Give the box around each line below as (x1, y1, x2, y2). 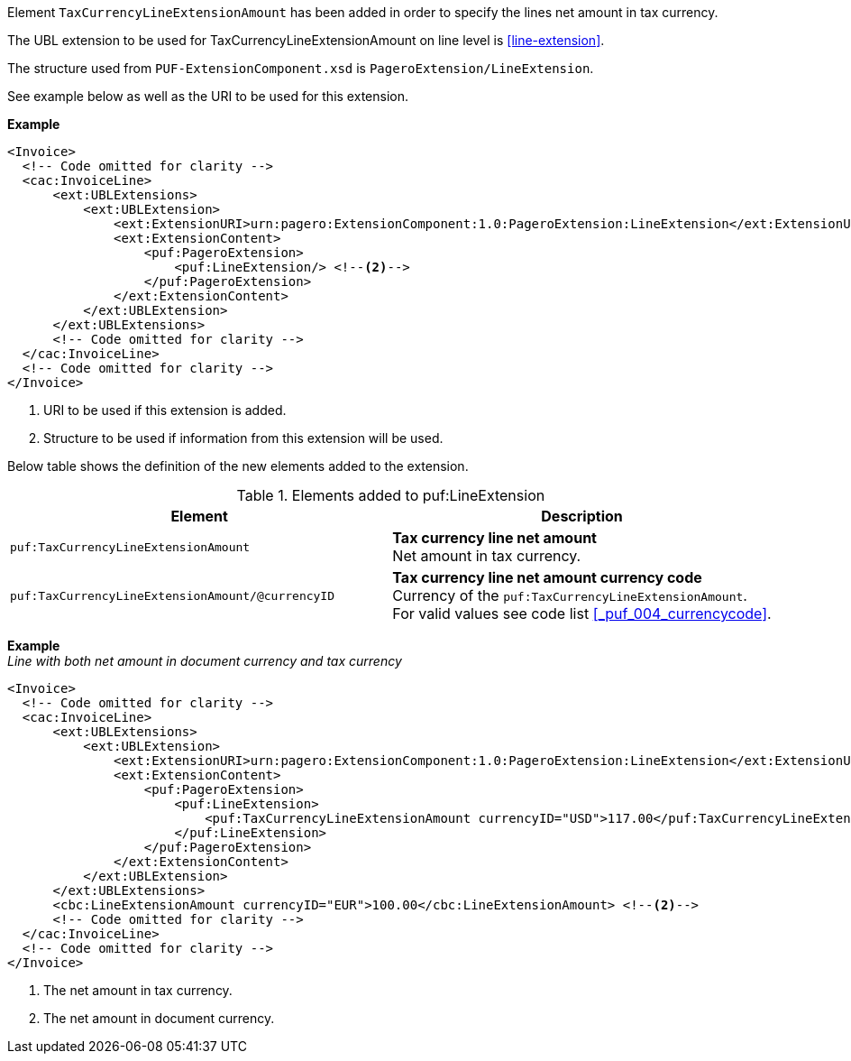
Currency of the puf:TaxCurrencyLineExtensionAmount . (392, 586, 747, 604)
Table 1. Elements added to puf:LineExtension (236, 486, 545, 504)
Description (541, 507, 623, 525)
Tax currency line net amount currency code (392, 568, 702, 586)
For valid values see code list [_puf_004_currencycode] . (392, 604, 772, 623)
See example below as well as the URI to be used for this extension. (7, 88, 408, 104)
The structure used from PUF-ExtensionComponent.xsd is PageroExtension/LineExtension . (7, 60, 594, 76)
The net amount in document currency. (43, 1010, 275, 1026)
